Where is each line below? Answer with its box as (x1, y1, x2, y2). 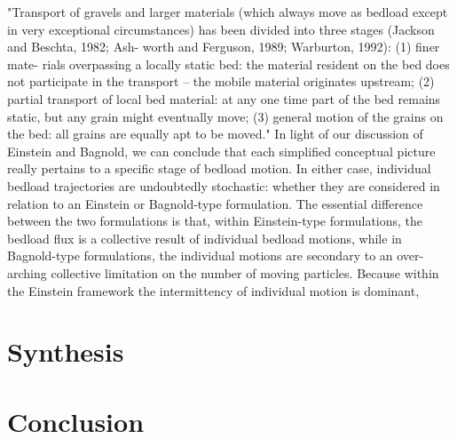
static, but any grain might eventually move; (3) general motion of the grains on (7, 107, 444, 125)
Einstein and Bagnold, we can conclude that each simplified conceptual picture (7, 141, 436, 160)
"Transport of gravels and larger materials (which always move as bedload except (7, 3, 448, 20)
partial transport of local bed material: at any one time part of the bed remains (7, 89, 441, 108)
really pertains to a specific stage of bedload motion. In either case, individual (7, 159, 431, 178)
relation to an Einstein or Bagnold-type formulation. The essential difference (7, 194, 423, 212)
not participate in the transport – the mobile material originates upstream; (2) (7, 72, 435, 91)
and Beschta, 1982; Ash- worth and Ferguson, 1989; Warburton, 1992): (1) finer (7, 37, 440, 56)
